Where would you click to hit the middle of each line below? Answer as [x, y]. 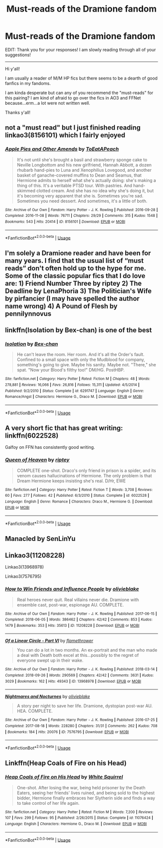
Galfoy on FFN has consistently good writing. [50, 447]
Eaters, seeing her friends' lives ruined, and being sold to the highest [86, 793]
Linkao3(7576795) [23, 576]
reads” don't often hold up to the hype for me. [76, 268]
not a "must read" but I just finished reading [73, 128]
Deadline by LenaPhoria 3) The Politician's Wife [78, 291]
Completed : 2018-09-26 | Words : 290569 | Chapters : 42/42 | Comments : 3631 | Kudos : [80, 675]
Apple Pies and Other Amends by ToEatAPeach [62, 149]
